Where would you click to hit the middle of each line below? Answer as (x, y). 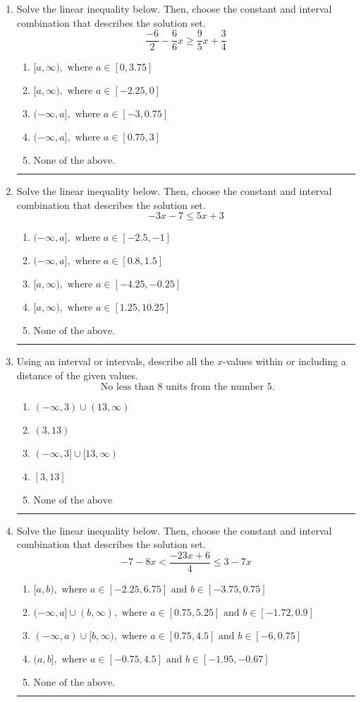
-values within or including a (284, 361)
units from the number (215, 387)
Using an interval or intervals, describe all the (115, 361)
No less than (127, 387)
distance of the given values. (77, 375)
